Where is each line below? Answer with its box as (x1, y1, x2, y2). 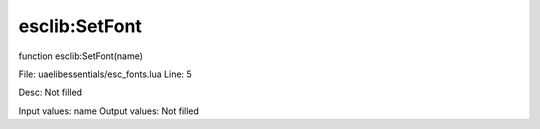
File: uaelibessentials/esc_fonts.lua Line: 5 (18, 68, 192, 80)
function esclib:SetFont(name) (18, 50, 144, 62)
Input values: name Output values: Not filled (18, 105, 200, 117)
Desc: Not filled (18, 86, 83, 99)
